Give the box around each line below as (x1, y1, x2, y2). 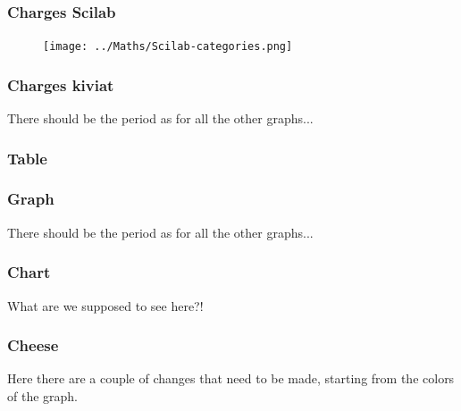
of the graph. (7, 386, 79, 405)
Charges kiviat (7, 73, 114, 96)
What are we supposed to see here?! (7, 296, 204, 315)
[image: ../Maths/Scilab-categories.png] (43, 40, 293, 54)
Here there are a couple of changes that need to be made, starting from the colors (7, 369, 455, 388)
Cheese (7, 334, 59, 356)
